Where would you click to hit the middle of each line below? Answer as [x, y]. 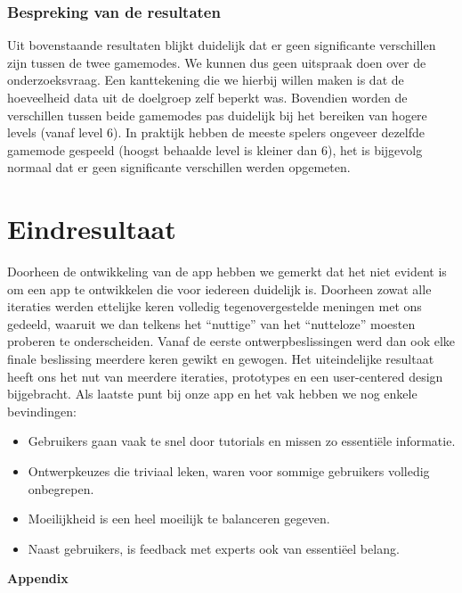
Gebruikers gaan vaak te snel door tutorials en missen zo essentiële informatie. [242, 441]
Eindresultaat [92, 229]
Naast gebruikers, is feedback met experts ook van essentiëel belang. [214, 548]
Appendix [38, 578]
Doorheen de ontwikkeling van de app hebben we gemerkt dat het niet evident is [227, 272]
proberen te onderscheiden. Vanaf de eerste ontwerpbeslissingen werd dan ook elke [231, 341]
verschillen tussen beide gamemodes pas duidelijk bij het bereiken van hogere [217, 115]
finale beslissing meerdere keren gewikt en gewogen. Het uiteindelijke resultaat [221, 359]
